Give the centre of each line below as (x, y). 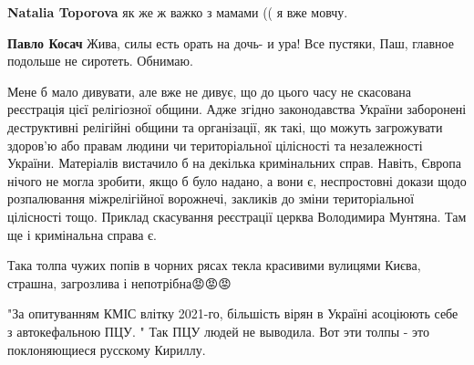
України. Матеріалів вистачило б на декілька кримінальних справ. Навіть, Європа (235, 163)
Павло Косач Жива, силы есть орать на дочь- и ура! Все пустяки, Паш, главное (231, 42)
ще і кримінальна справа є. (82, 234)
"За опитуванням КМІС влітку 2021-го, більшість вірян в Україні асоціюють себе (233, 313)
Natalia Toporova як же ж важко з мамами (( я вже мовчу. (178, 12)
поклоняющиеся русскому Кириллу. (107, 349)
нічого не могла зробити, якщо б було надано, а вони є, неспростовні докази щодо (237, 180)
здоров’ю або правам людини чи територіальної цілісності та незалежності (215, 145)
